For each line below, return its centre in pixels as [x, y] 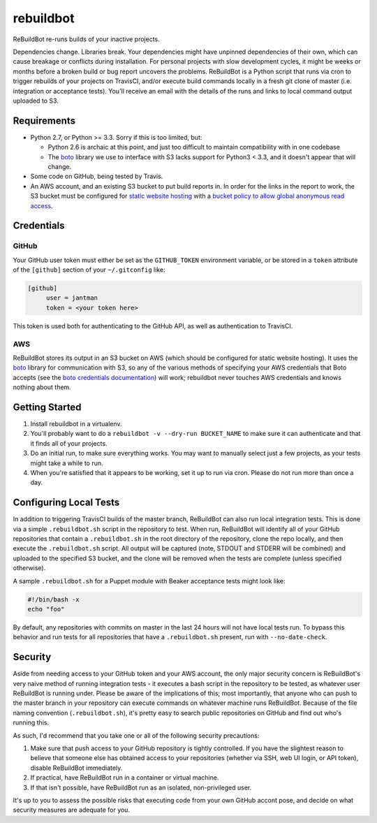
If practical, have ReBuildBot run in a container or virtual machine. [125, 778]
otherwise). [29, 568]
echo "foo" [46, 609]
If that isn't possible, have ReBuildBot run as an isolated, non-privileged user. [141, 787]
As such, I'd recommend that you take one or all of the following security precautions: [136, 735]
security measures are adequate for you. [72, 810]
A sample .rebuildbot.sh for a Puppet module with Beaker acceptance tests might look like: [149, 581]
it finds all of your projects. [69, 443]
